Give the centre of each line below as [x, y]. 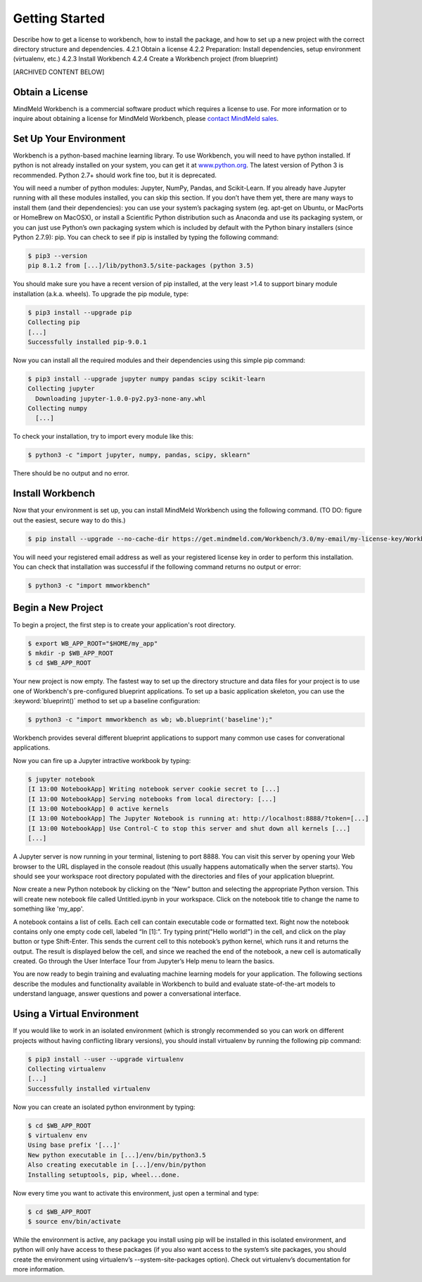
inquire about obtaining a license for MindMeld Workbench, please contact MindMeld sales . [146, 119]
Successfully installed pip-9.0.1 [87, 342]
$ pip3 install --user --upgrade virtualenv [106, 1059]
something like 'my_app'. [49, 909]
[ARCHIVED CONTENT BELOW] [59, 72]
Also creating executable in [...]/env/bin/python [117, 1165]
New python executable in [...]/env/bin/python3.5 [117, 1155]
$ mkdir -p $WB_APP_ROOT [71, 653]
